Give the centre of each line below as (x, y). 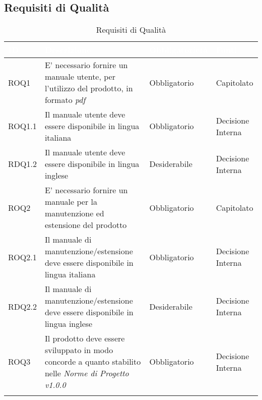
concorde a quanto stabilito (93, 362)
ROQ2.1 (22, 257)
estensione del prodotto (86, 225)
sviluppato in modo (79, 350)
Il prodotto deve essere (85, 338)
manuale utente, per (80, 77)
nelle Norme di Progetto (87, 373)
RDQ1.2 (22, 164)
